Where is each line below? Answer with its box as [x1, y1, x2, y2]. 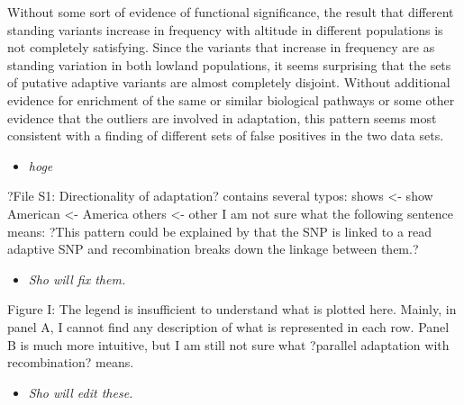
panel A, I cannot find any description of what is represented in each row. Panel [7, 317, 450, 336]
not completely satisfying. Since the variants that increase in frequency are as [7, 38, 435, 57]
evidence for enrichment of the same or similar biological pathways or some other [7, 90, 455, 109]
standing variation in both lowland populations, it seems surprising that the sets [7, 55, 451, 74]
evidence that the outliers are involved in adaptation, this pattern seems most [7, 108, 437, 127]
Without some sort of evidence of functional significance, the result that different [7, 3, 454, 21]
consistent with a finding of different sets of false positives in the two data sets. [7, 126, 444, 145]
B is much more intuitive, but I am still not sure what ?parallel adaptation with [7, 335, 450, 354]
